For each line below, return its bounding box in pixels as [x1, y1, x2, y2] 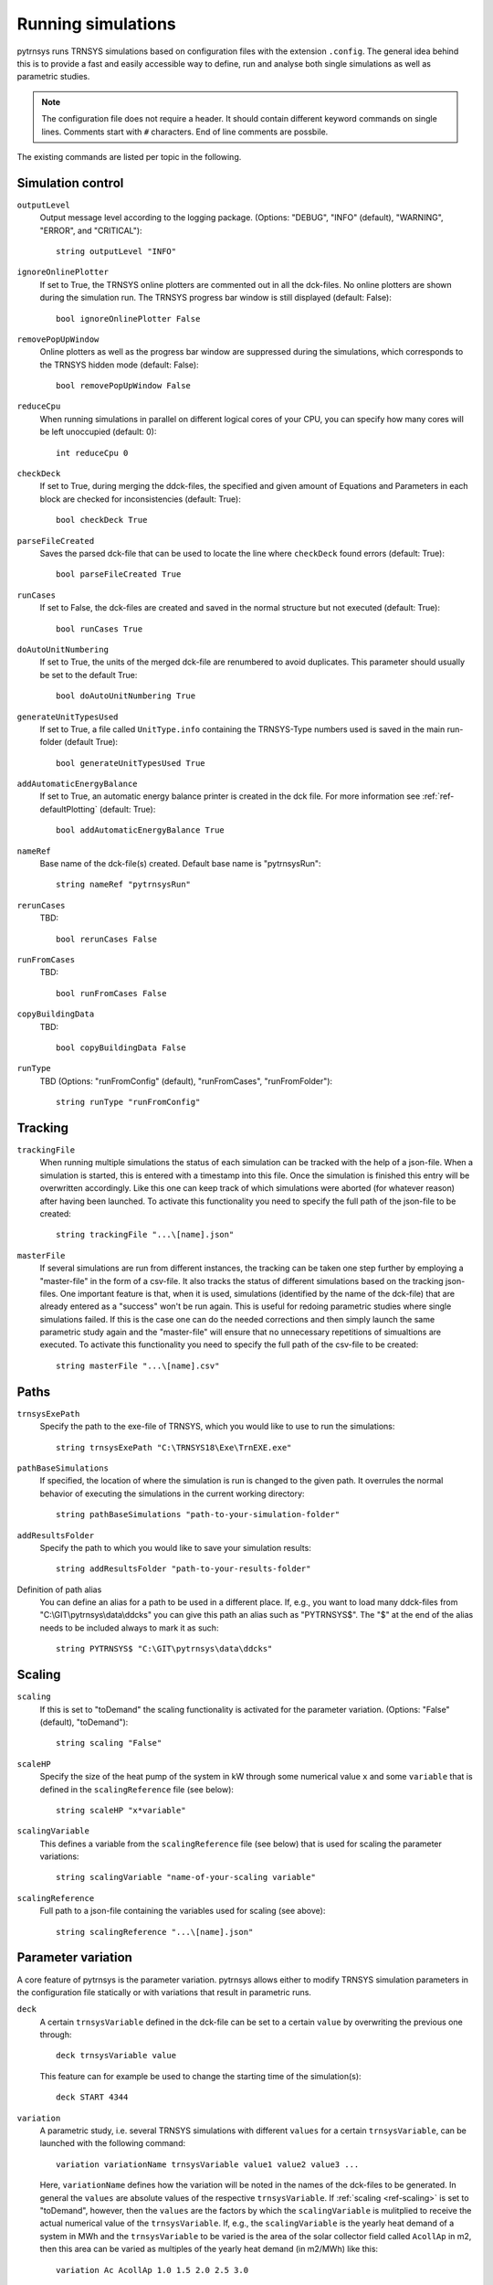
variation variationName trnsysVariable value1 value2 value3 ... [56, 2159, 360, 2170]
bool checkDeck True [56, 515, 148, 526]
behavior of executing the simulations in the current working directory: [39, 1488, 305, 1499]
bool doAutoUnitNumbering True [56, 691, 196, 701]
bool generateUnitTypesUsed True [56, 758, 205, 768]
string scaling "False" [56, 1738, 163, 1748]
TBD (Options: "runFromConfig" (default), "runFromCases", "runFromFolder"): [39, 1075, 333, 1087]
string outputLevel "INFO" [56, 246, 177, 256]
